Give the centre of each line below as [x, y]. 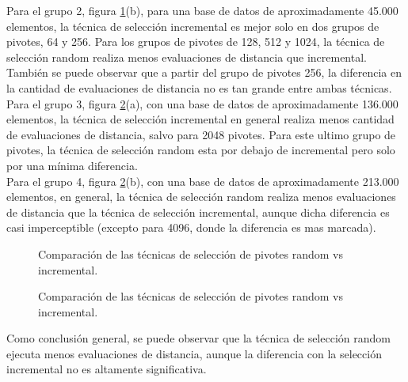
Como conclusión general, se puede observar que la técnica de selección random [198, 338]
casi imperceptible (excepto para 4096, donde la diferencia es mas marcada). [191, 227]
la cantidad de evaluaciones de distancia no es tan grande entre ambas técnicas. [199, 87]
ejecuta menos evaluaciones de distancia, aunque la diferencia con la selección [194, 353]
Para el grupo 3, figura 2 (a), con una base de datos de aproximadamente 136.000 [202, 103]
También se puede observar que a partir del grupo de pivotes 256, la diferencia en [204, 72]
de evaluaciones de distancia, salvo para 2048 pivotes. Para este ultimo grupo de [201, 134]
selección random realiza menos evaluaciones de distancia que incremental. [187, 57]
